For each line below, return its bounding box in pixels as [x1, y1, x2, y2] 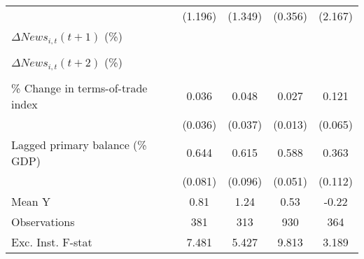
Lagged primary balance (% [11, 136, 147, 153]
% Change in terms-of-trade [11, 79, 148, 96]
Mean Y [11, 192, 51, 209]
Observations [11, 213, 75, 230]
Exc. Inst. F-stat [11, 233, 92, 250]
